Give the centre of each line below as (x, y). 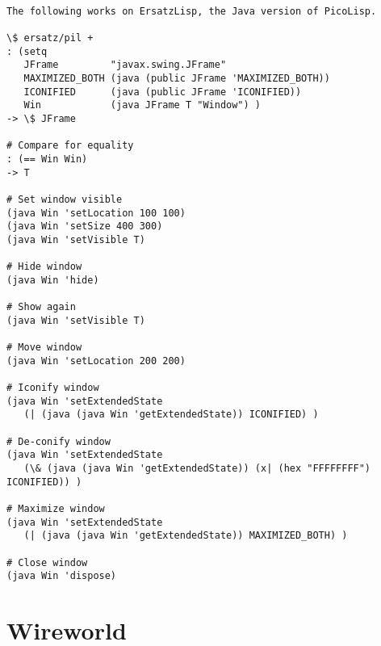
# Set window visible (65, 199)
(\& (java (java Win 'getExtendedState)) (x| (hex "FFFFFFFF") (197, 468)
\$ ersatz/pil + (50, 38)
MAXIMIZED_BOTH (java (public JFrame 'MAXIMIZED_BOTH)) (177, 78)
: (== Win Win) (47, 159)
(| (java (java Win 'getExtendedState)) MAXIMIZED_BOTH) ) (186, 536)
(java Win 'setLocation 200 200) (96, 361)
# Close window (47, 562)
